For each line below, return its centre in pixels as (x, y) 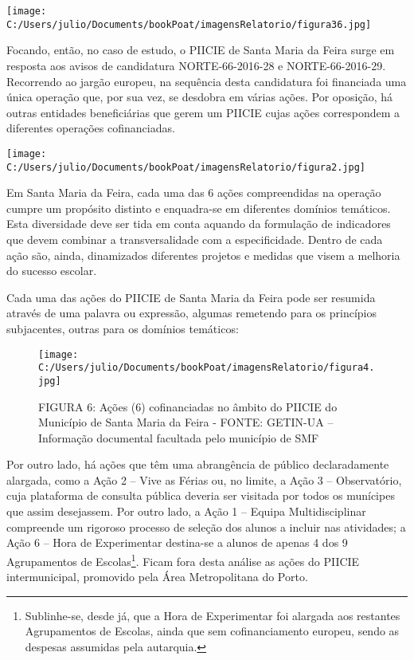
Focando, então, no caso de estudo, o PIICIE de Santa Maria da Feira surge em (201, 50)
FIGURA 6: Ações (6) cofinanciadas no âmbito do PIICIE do (188, 406)
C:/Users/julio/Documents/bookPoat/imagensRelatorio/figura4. (207, 368)
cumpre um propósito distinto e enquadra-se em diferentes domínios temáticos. (199, 208)
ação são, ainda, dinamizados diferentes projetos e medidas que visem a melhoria (203, 255)
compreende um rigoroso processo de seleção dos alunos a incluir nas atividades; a (206, 526)
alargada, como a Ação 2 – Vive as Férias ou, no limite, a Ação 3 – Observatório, (204, 479)
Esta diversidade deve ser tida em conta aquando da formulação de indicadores (199, 224)
